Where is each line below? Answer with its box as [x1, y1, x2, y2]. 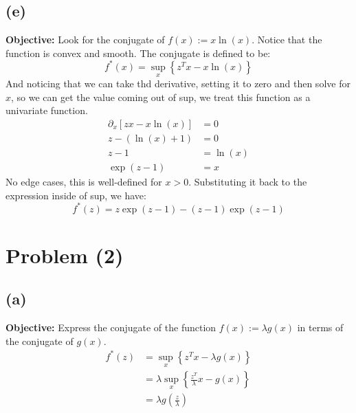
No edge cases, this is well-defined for [5, 175, 162, 189]
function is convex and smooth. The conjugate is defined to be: [5, 45, 271, 60]
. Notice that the [252, 32, 322, 47]
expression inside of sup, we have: [5, 188, 146, 202]
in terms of [297, 320, 344, 335]
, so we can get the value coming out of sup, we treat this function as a [11, 89, 311, 104]
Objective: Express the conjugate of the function [5, 320, 216, 335]
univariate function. [5, 103, 88, 118]
